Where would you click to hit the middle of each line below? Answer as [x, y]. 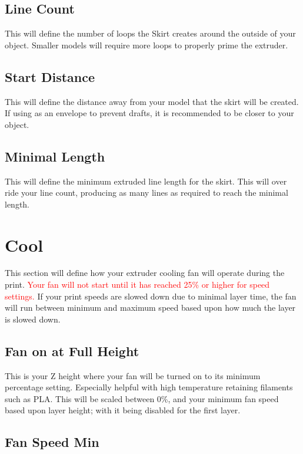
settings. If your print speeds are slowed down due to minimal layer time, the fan [151, 296]
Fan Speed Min [52, 442]
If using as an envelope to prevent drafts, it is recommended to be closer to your [149, 113]
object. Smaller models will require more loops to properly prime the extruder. [146, 45]
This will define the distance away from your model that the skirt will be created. [152, 101]
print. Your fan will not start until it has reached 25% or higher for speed [137, 284]
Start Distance [50, 76]
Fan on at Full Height [72, 351]
